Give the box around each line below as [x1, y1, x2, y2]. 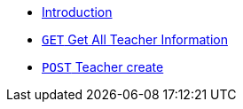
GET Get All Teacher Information [42, 32, 228, 47]
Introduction [42, 4, 113, 19]
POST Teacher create [42, 59, 164, 74]
